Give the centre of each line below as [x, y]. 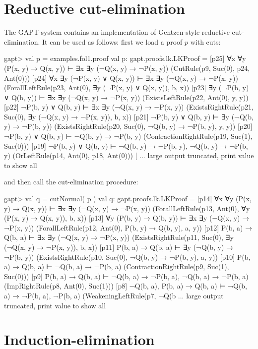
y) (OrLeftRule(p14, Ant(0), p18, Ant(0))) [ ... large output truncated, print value [129, 155]
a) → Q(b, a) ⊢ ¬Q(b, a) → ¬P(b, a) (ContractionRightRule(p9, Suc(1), [117, 266]
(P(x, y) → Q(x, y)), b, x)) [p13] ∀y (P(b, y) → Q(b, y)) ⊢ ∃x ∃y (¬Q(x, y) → [127, 218]
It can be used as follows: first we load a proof [112, 41]
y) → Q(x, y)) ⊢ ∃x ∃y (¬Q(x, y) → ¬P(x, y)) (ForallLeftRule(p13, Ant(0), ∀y [127, 208]
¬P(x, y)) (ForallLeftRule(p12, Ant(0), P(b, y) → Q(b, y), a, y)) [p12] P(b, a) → [128, 227]
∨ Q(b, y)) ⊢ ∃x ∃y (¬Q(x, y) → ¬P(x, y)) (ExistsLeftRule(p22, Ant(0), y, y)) [126, 97]
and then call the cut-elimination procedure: [71, 182]
